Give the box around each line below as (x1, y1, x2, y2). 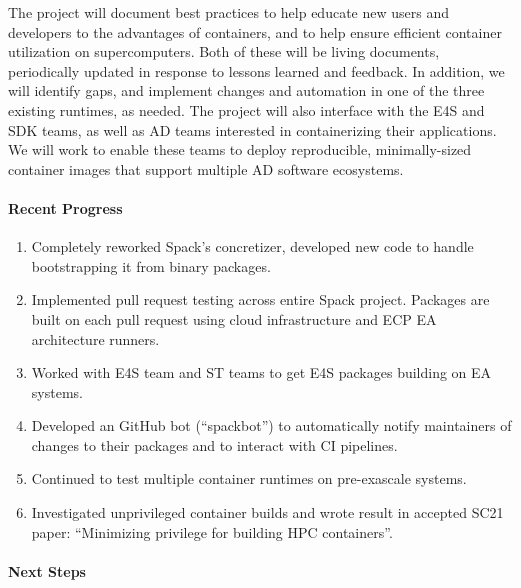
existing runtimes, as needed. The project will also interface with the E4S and (8, 99, 485, 120)
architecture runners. (31, 328, 160, 349)
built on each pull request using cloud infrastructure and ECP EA (31, 308, 437, 329)
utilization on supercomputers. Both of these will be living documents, (8, 41, 440, 62)
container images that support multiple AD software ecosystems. (8, 158, 404, 179)
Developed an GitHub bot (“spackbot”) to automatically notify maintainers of (31, 415, 512, 436)
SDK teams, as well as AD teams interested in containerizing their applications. (8, 119, 497, 140)
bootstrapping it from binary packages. (31, 255, 271, 276)
